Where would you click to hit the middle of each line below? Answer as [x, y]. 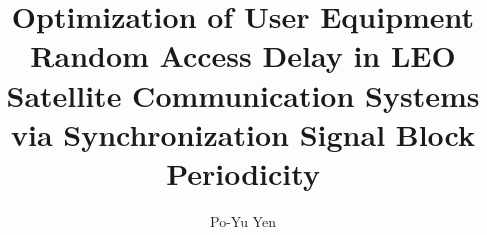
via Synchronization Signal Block [243, 133]
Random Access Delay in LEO [243, 55]
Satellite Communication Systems [243, 94]
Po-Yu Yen [243, 220]
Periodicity [243, 172]
